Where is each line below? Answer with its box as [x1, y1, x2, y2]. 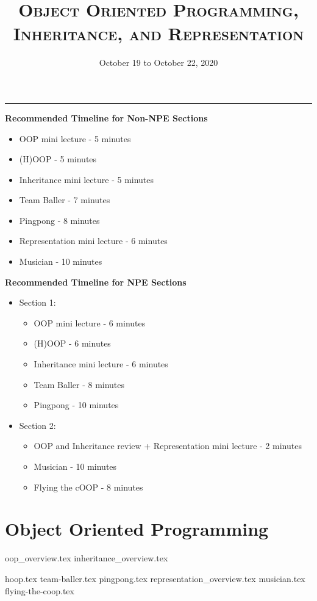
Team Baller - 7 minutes [19, 193, 110, 206]
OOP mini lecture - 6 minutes [34, 316, 146, 329]
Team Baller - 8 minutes [34, 378, 125, 390]
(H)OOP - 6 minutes [34, 337, 111, 350]
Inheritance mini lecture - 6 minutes [34, 358, 168, 370]
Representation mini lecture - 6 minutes [19, 234, 168, 247]
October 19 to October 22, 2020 [99, 56, 218, 69]
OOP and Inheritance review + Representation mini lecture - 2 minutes [34, 439, 302, 452]
